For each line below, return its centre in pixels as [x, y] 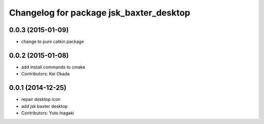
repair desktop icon [41, 99]
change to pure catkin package [53, 42]
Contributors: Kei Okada [45, 74]
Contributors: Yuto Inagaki [48, 113]
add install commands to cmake [53, 67]
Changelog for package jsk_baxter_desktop [100, 13]
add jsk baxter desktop [44, 106]
